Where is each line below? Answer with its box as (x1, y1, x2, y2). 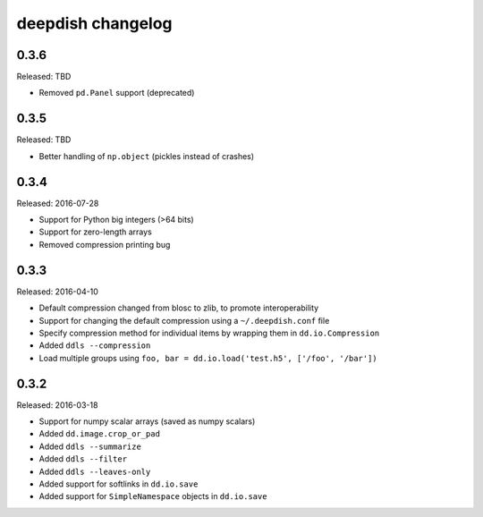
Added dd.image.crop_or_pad (38, 428, 161, 439)
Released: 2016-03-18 (16, 399, 98, 411)
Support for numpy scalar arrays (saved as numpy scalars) (38, 416, 256, 427)
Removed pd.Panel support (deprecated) (38, 88, 195, 98)
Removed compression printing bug (38, 239, 171, 250)
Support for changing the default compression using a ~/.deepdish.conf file (38, 315, 330, 326)
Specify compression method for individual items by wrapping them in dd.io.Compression (38, 327, 380, 338)
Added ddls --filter (38, 453, 128, 464)
